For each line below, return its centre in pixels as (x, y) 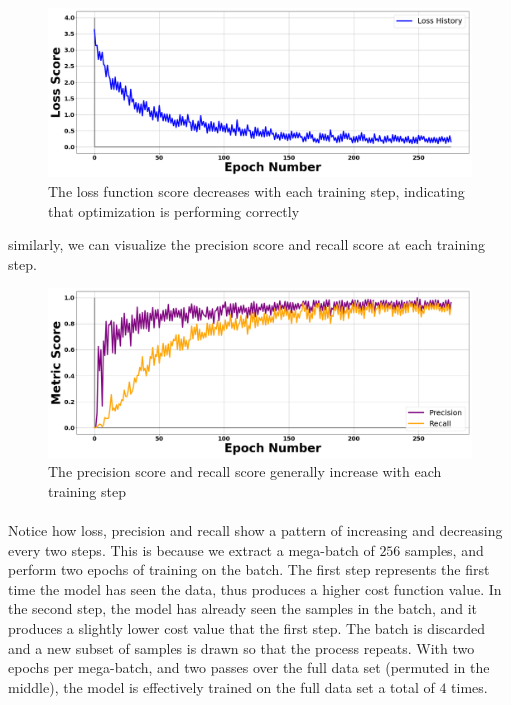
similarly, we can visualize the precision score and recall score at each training (246, 244)
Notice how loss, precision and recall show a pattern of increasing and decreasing (255, 530)
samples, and (444, 549)
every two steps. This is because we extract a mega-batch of (191, 549)
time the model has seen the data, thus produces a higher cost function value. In (255, 588)
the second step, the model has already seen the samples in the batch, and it (243, 608)
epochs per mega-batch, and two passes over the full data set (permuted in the (249, 667)
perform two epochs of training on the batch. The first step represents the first (249, 569)
